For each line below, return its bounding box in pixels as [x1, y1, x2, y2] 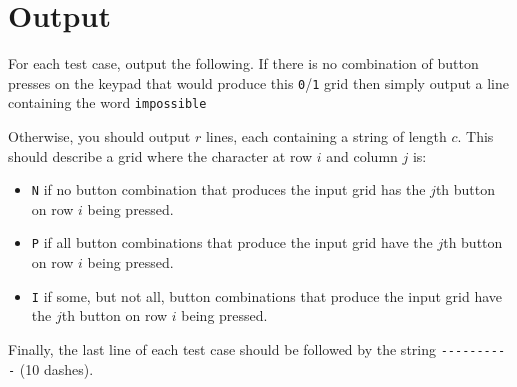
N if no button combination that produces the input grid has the [31, 179, 426, 200]
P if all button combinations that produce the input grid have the [31, 232, 433, 253]
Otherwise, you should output [8, 126, 191, 147]
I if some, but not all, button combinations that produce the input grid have [31, 285, 503, 306]
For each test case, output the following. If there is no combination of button [8, 53, 479, 74]
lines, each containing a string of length [205, 126, 447, 147]
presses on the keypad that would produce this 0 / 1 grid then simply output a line [8, 72, 509, 93]
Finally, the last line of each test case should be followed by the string [8, 338, 436, 359]
